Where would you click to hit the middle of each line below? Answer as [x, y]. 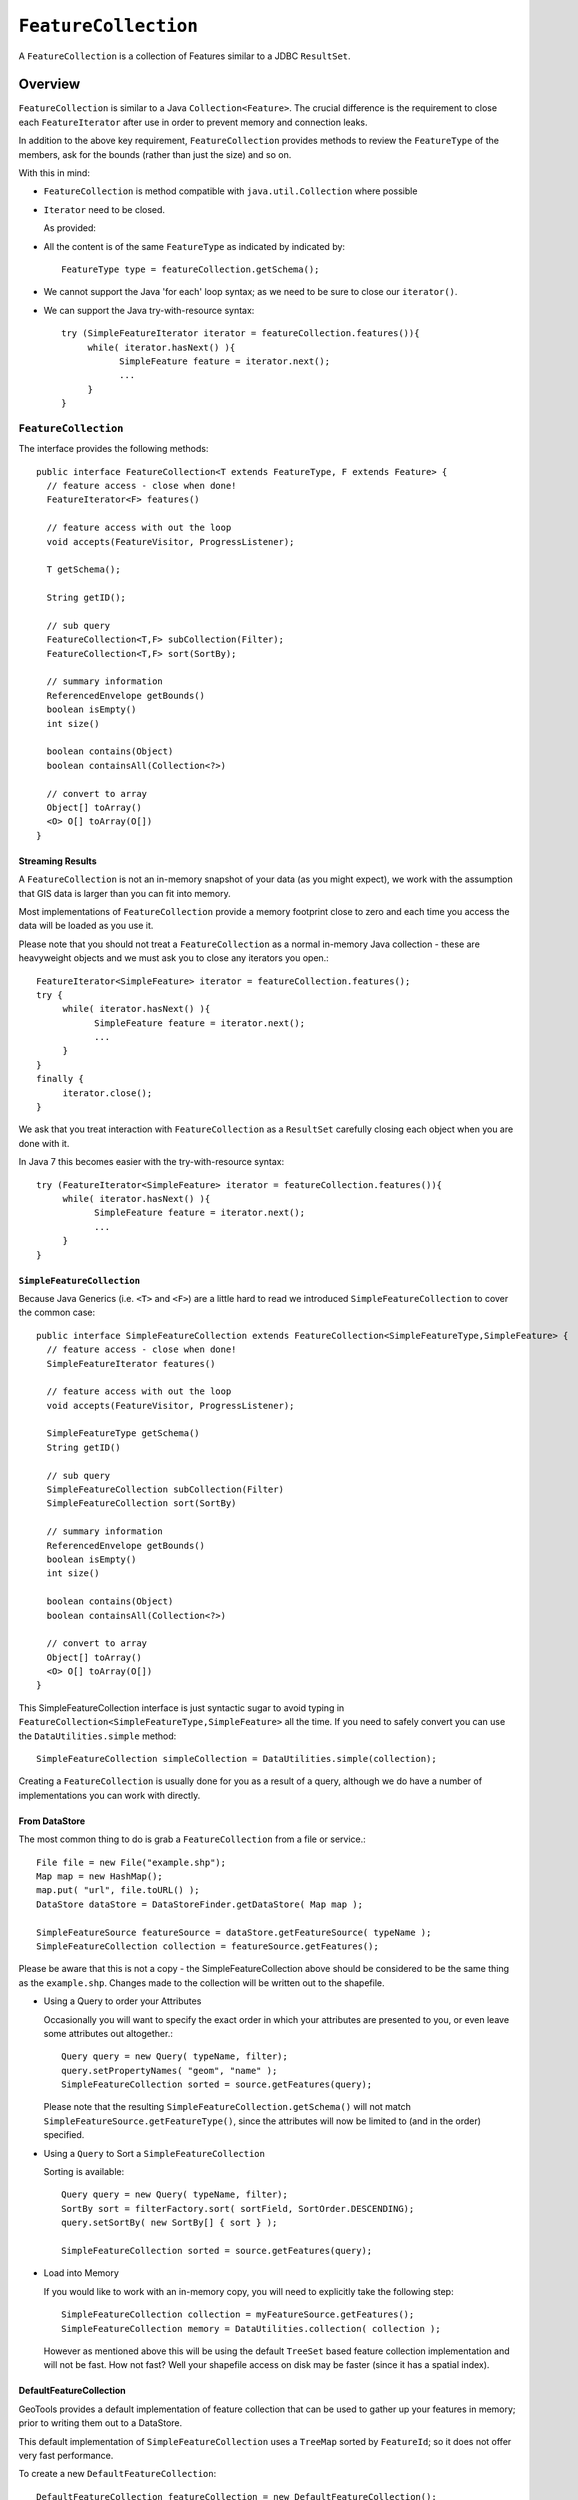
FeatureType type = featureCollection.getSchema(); [190, 269]
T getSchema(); [83, 569]
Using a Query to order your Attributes [122, 2001]
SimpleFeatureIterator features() [131, 1363]
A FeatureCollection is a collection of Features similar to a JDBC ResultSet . [184, 56]
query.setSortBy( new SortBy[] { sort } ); [169, 2223]
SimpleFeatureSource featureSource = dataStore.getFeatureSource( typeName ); [234, 1932]
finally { [60, 1079]
